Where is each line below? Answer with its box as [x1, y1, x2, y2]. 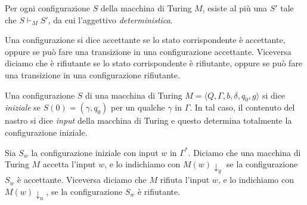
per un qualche [111, 101, 165, 114]
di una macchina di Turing [85, 88, 182, 101]
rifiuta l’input [160, 173, 210, 186]
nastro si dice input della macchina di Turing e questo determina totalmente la [5, 114, 292, 127]
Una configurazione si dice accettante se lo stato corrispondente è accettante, [5, 33, 286, 46]
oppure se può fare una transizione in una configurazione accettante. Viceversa [5, 45, 292, 57]
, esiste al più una [202, 2, 267, 14]
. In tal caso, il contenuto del [190, 101, 295, 114]
